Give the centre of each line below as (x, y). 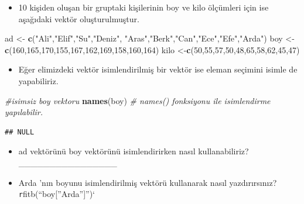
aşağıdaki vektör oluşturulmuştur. (79, 18)
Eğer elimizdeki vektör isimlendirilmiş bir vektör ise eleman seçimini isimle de (158, 69)
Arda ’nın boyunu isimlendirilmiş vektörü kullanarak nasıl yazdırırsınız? (148, 182)
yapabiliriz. (38, 80)
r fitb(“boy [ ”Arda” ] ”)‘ (57, 194)
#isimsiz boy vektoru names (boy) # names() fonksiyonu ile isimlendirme (138, 100)
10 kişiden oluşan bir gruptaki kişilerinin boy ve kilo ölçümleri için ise (144, 7)
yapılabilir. (24, 112)
